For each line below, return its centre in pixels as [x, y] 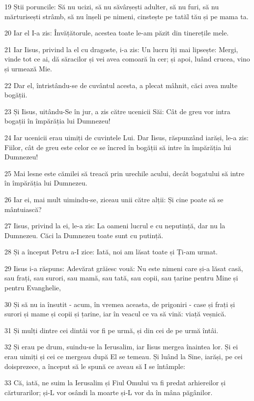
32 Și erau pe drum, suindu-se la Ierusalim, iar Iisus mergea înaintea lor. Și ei [121, 347]
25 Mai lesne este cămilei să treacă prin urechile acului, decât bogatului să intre [125, 173]
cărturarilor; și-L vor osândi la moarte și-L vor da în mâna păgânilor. [109, 392]
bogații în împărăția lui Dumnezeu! [57, 121]
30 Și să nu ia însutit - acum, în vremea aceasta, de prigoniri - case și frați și [120, 304]
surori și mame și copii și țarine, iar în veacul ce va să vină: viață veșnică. [115, 314]
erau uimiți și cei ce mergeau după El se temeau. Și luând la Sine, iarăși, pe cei [124, 356]
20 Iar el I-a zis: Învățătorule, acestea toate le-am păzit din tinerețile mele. [117, 33]
